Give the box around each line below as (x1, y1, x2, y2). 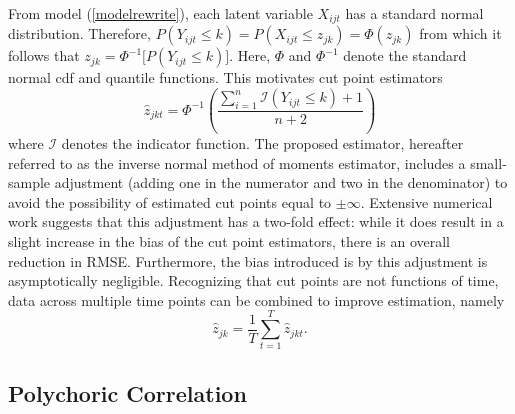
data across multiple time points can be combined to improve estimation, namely (8, 289, 505, 310)
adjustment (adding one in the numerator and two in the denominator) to (54, 172, 508, 193)
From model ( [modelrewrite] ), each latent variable (8, 3, 313, 23)
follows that (8, 45, 80, 66)
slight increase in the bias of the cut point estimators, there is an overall (8, 230, 450, 251)
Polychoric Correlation (8, 377, 247, 408)
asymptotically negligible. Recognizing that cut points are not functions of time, (8, 270, 499, 291)
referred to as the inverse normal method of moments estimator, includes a (8, 152, 466, 173)
